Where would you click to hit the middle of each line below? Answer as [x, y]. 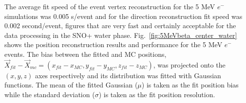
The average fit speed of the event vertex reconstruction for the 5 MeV [110, 6]
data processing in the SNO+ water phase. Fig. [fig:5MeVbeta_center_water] [121, 35]
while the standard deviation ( [50, 94]
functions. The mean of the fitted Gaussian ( [71, 85]
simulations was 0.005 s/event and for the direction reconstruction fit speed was [123, 16]
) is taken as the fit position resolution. [157, 94]
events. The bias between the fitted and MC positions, [85, 54]
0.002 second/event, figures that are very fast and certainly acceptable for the [120, 26]
